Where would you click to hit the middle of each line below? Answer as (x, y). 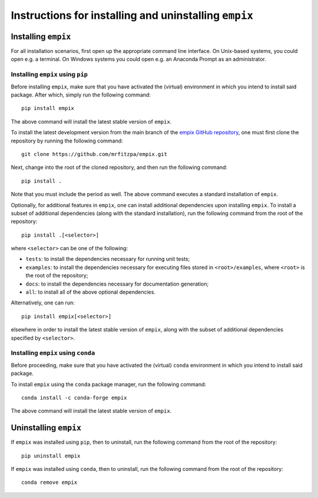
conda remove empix (49, 482)
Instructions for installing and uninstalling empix (132, 15)
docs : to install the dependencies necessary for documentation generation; (117, 284)
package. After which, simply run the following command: (81, 95)
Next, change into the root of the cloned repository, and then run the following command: (119, 167)
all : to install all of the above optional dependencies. (91, 292)
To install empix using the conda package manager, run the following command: (108, 384)
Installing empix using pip (49, 75)
